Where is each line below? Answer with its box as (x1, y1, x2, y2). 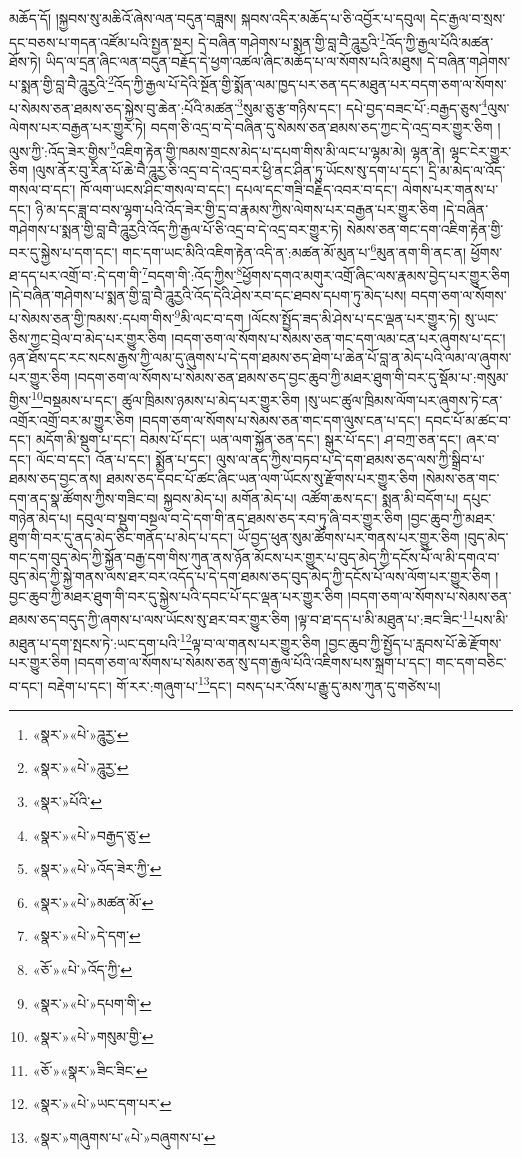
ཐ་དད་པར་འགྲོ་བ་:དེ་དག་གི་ (9, 265, 142, 286)
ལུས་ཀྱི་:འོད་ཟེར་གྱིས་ (9, 140, 111, 161)
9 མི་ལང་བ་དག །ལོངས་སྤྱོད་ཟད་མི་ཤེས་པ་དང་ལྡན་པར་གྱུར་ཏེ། (174, 305, 461, 328)
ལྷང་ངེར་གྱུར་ (449, 140, 512, 161)
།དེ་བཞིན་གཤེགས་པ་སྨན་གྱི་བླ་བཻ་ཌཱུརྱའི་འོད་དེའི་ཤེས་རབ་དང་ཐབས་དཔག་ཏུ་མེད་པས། (9, 284, 407, 305)
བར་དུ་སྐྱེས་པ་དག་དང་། (9, 241, 118, 262)
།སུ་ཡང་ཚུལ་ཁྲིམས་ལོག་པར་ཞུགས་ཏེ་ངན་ (304, 389, 503, 410)
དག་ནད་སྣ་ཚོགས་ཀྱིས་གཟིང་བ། (9, 487, 159, 508)
